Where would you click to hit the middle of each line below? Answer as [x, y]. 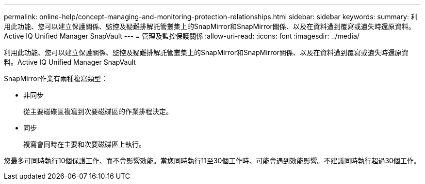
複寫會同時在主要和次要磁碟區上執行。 [84, 144]
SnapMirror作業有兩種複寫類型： [56, 78]
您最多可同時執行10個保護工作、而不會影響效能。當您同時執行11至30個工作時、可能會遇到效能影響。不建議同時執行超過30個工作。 [212, 161]
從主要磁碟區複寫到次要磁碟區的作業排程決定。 [98, 111]
